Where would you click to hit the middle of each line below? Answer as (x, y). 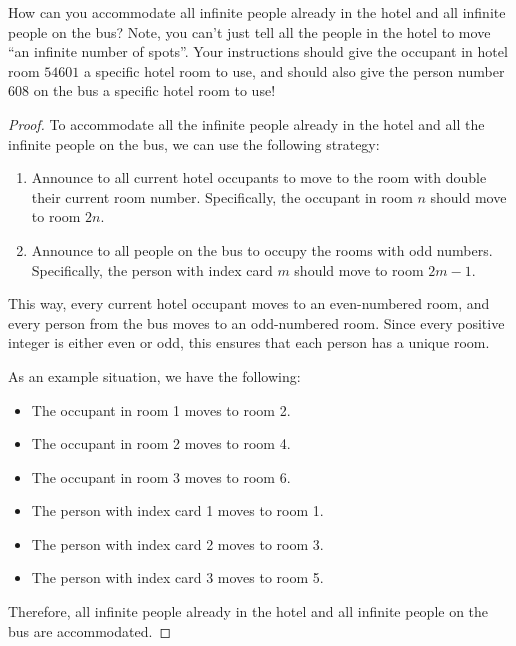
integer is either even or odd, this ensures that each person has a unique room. (249, 342)
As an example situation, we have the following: (154, 375)
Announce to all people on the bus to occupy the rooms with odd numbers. (262, 249)
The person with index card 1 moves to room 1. (177, 510)
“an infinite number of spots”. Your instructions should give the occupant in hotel (258, 51)
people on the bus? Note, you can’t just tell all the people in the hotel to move (249, 31)
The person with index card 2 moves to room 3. (177, 543)
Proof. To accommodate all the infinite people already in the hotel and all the (246, 123)
